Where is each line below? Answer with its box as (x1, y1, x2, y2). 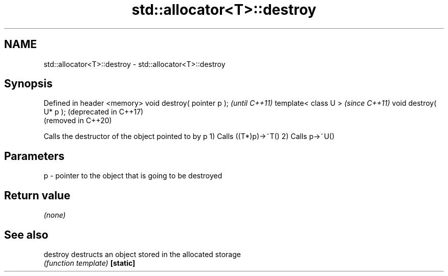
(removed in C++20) (43, 116, 112, 125)
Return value (4, 189, 71, 202)
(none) (43, 211, 66, 220)
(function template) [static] (43, 258, 136, 267)
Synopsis (4, 77, 53, 90)
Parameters (4, 149, 64, 163)
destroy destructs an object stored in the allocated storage (43, 249, 241, 259)
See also (4, 228, 49, 241)
